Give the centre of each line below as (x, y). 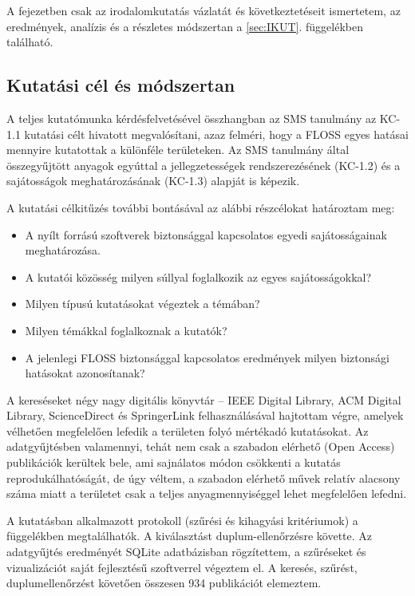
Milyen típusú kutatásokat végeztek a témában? (142, 304)
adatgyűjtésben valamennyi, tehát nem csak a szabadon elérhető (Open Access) (201, 446)
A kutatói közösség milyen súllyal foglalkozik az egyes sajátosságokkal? (198, 276)
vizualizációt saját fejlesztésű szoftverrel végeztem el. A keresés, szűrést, (182, 567)
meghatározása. (63, 250)
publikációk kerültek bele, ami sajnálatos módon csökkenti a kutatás (174, 462)
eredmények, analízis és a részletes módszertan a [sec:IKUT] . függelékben (185, 26)
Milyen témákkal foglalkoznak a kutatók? (126, 330)
